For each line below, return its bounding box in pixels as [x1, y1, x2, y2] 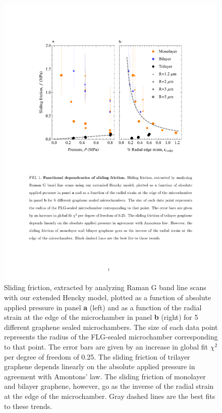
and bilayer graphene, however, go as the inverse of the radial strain [4, 381, 214, 391]
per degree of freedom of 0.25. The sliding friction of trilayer [4, 351, 190, 362]
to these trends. [4, 400, 52, 411]
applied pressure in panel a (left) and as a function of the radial [4, 302, 202, 312]
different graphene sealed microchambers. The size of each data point [4, 321, 218, 332]
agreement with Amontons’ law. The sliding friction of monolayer [4, 371, 206, 381]
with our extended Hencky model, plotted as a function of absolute [4, 292, 211, 303]
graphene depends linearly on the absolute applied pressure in [4, 361, 195, 372]
